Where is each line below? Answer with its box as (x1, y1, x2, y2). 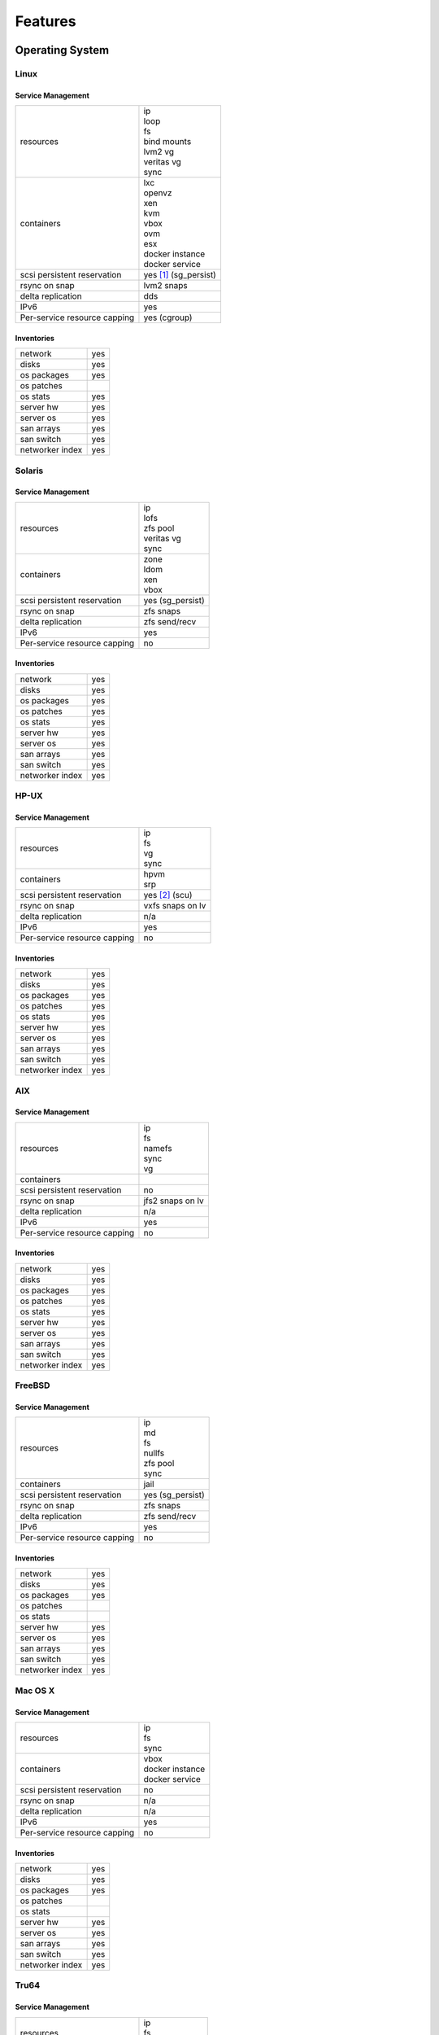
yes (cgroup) (143, 312, 193, 323)
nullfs (143, 1447, 165, 1459)
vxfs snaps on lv (143, 900, 206, 912)
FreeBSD (15, 1380, 50, 1391)
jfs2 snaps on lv (143, 1195, 204, 1206)
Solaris (15, 465, 44, 476)
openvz (143, 187, 172, 199)
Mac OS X (15, 1685, 55, 1696)
